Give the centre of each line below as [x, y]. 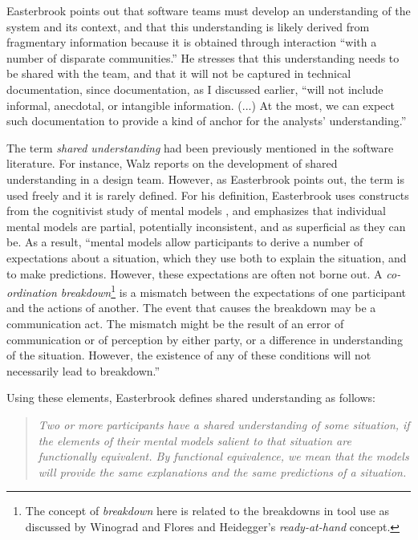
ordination [32, 292]
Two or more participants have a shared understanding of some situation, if [224, 424]
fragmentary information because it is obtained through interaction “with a [192, 42]
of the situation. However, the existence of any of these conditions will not [189, 355]
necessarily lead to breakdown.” [83, 370]
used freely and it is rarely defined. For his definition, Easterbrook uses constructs [208, 195]
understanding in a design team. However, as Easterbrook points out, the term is [205, 179]
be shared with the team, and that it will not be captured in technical [179, 73]
